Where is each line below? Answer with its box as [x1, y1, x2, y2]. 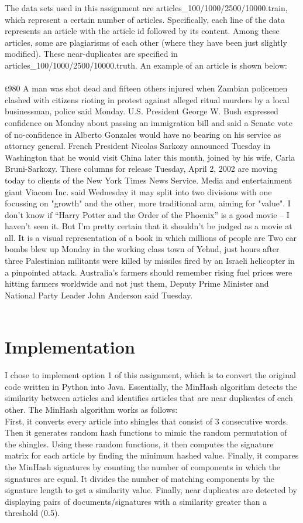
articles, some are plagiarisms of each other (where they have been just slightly [5, 36, 287, 48]
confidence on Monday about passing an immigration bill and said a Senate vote [5, 116, 292, 128]
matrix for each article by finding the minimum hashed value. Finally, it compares [5, 449, 299, 461]
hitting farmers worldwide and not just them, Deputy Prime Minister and [5, 277, 269, 290]
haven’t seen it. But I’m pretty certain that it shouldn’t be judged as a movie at [5, 220, 292, 232]
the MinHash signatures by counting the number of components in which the [5, 460, 280, 473]
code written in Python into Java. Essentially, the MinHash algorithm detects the [5, 380, 297, 392]
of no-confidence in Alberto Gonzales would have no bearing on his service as [5, 128, 281, 140]
